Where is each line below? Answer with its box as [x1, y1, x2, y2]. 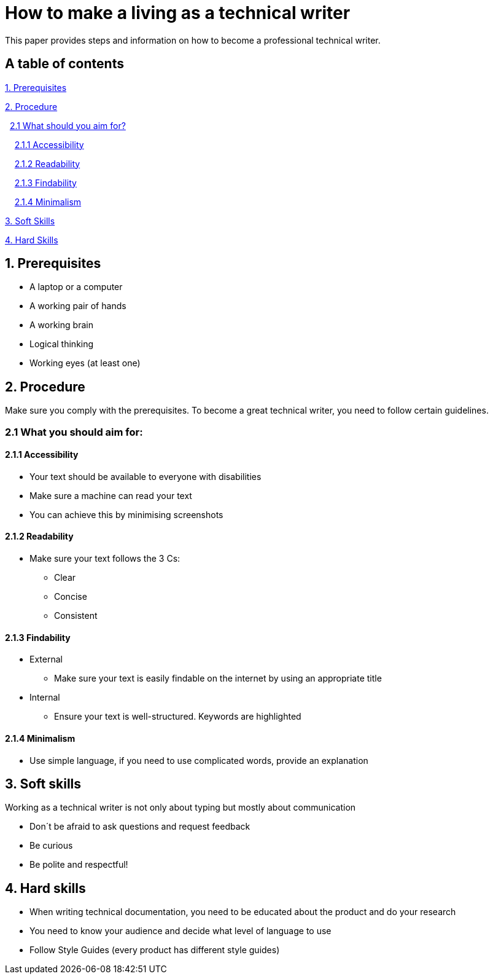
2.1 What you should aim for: [5, 425, 143, 438]
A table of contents [5, 56, 124, 72]
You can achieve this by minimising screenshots [29, 509, 223, 520]
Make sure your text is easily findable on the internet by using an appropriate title [54, 673, 382, 684]
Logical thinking [29, 339, 94, 350]
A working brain [29, 320, 93, 331]
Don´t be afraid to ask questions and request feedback [29, 821, 250, 832]
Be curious [29, 840, 73, 851]
